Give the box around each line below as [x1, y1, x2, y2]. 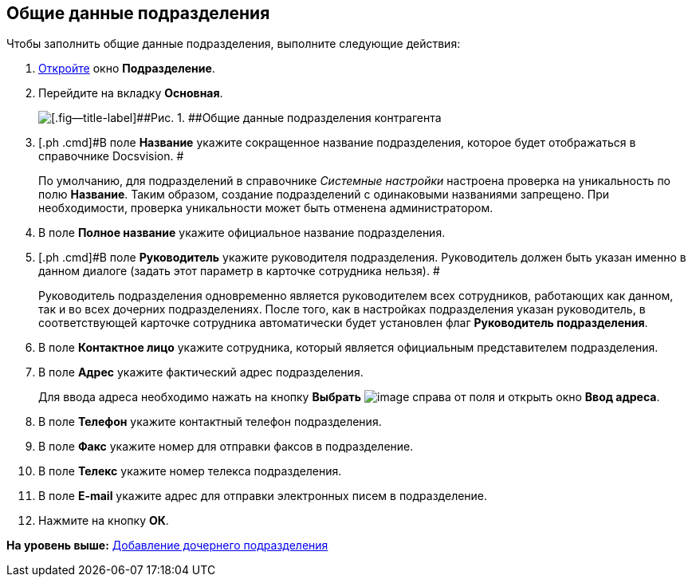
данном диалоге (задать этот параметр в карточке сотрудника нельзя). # [38, 264, 440, 278]
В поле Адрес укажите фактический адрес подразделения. [38, 365, 364, 380]
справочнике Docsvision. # [38, 149, 184, 163]
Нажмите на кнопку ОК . [38, 514, 169, 528]
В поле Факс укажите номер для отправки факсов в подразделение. [38, 439, 414, 454]
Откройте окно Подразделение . [38, 61, 215, 76]
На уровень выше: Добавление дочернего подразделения [6, 538, 328, 553]
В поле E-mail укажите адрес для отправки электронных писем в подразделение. [38, 489, 488, 503]
